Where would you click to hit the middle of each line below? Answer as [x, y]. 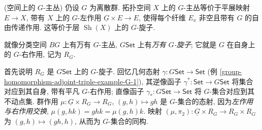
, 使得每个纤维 [162, 17]
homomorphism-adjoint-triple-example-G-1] [72, 81]
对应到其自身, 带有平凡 [42, 91]
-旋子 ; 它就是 [195, 44]
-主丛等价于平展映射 [217, 7]
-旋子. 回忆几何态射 [128, 71]
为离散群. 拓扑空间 [120, 7]
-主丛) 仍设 [61, 7]
